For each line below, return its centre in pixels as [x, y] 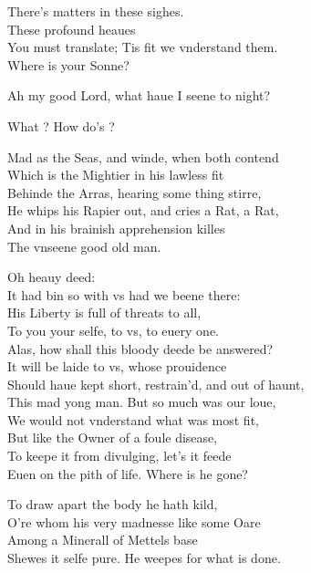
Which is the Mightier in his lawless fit [116, 175]
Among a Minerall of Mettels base [103, 540]
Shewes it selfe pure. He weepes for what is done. [144, 558]
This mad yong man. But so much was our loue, [142, 402]
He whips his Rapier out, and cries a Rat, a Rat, [143, 210]
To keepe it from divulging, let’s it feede [119, 456]
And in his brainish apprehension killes [116, 228]
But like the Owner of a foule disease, [113, 438]
